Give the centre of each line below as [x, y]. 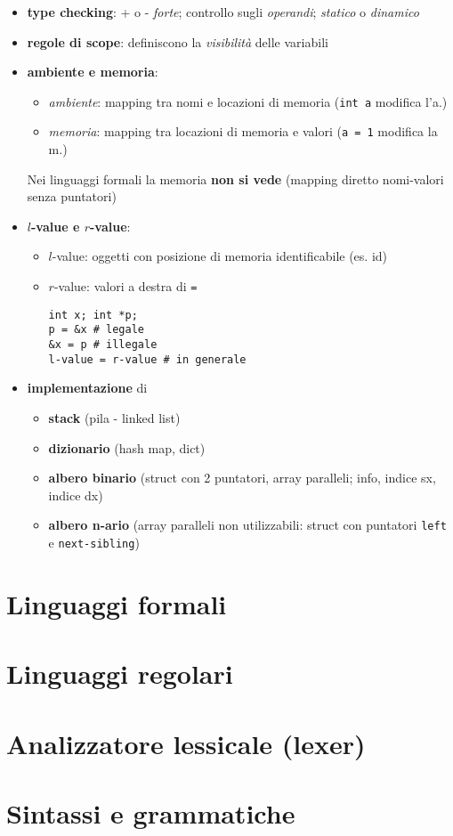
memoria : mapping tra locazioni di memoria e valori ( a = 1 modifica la [243, 131]
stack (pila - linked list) [114, 417]
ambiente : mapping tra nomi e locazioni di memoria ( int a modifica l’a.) [248, 101]
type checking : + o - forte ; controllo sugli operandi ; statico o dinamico [223, 12]
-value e [55, 226]
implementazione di [87, 388]
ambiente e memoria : [93, 72]
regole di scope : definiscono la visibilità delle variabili [178, 41]
